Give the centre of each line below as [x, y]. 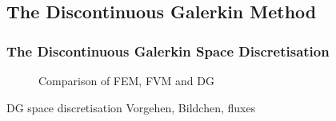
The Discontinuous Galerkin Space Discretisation [168, 51]
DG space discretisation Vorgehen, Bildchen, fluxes [131, 107]
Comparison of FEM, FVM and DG [126, 80]
